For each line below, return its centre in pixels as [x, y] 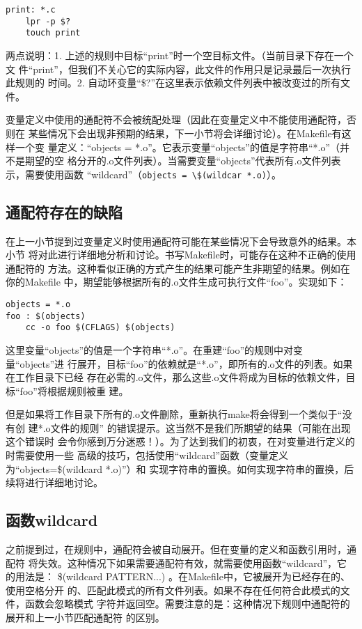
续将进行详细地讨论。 [54, 482]
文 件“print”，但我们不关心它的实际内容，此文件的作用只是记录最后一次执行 [178, 69]
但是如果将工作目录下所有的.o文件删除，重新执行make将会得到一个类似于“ [174, 414]
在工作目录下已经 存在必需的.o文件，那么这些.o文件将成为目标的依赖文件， [176, 377]
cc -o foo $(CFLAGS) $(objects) [100, 328]
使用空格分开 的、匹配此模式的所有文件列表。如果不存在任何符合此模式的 [173, 590]
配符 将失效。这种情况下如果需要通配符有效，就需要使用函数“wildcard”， [172, 562]
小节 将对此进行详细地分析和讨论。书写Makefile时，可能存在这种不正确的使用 [181, 255]
